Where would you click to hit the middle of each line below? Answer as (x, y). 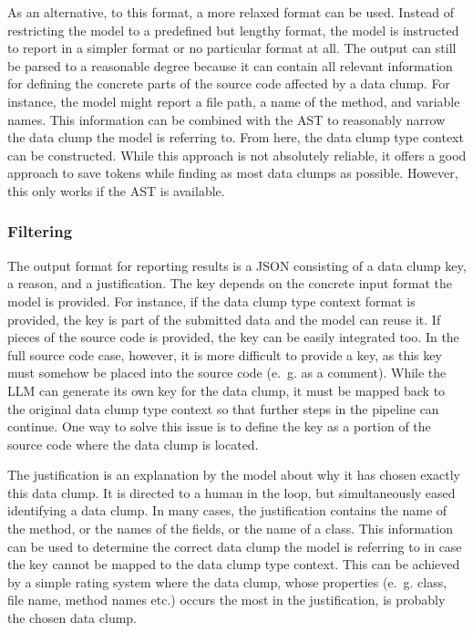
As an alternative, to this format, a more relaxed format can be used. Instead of (231, 12)
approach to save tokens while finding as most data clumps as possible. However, (233, 173)
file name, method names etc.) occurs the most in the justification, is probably (226, 600)
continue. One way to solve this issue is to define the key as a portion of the (219, 426)
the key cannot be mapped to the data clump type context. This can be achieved (234, 564)
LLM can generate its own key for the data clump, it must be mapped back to (226, 390)
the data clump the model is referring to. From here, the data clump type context (236, 137)
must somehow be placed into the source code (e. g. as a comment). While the (227, 373)
